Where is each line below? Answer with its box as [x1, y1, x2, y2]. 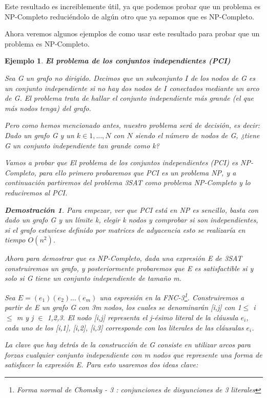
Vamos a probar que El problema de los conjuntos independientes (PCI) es [5, 157, 238, 168]
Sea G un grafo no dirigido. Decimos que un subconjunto [5, 72, 182, 83]
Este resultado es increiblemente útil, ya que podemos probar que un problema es [5, 1, 260, 11]
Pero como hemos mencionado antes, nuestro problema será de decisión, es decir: [5, 120, 260, 130]
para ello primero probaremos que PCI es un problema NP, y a [38, 167, 236, 178]
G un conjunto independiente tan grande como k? [5, 140, 159, 150]
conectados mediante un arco [169, 82, 259, 93]
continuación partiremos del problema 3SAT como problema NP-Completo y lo [5, 177, 251, 188]
